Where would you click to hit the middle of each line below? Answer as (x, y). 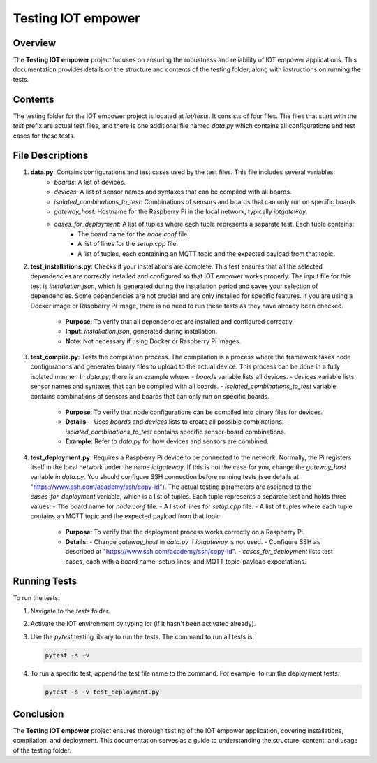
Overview (35, 43)
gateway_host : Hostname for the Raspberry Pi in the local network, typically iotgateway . (181, 211)
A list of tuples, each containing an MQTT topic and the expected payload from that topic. (206, 254)
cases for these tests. (44, 136)
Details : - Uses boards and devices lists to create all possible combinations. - (177, 422)
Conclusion (38, 714)
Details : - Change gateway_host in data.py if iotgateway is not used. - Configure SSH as (193, 541)
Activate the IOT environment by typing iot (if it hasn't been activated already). (143, 624)
